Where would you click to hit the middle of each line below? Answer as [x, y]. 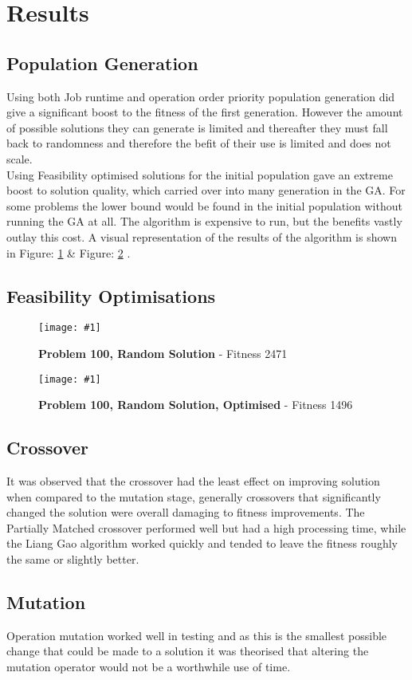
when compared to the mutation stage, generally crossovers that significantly [194, 496]
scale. [20, 158]
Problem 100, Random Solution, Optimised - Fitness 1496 [196, 405]
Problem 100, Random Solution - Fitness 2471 [163, 353]
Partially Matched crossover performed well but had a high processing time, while [206, 527]
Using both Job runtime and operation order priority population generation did [201, 96]
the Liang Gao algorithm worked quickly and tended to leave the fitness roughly [202, 543]
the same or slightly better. [73, 558]
